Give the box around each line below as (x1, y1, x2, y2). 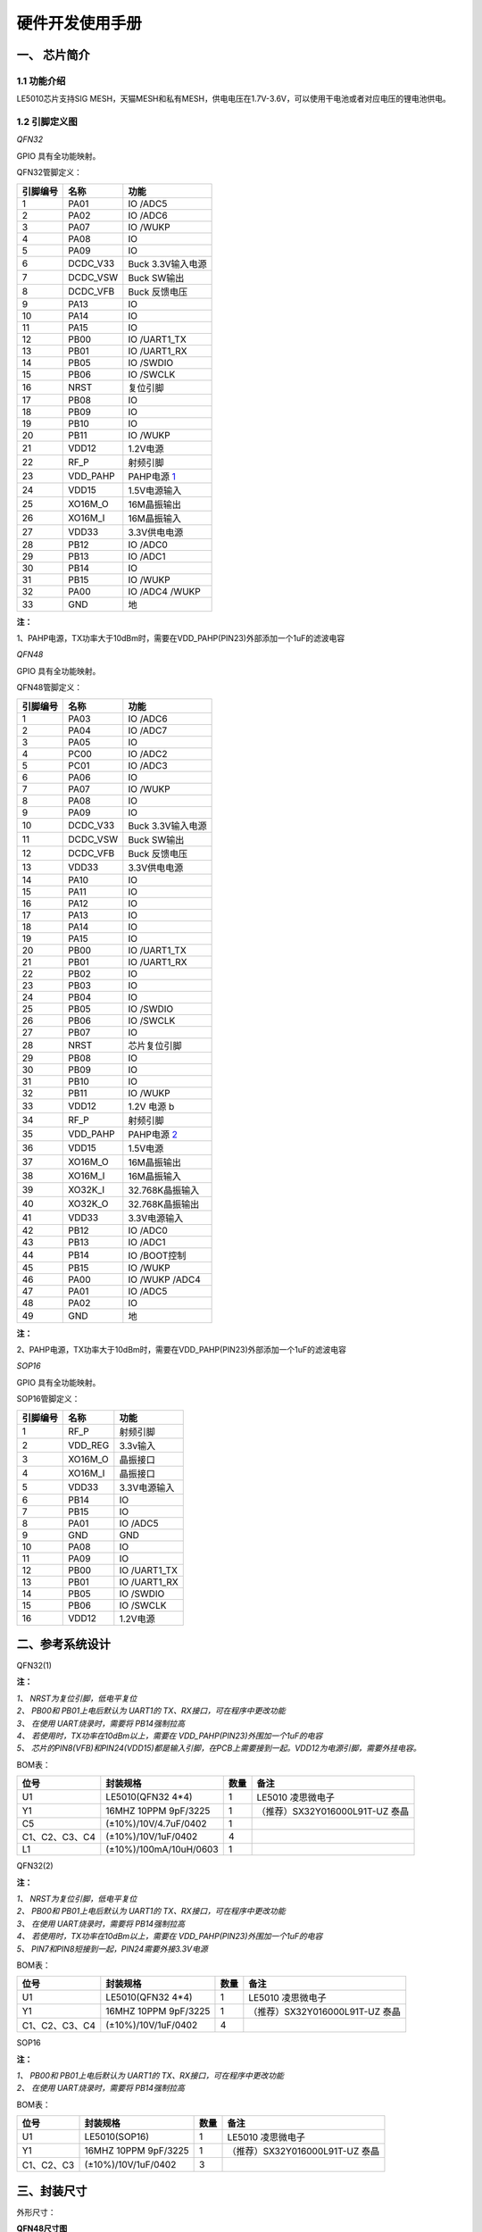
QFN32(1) (16, 1661, 53, 1671)
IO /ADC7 (128, 724, 168, 737)
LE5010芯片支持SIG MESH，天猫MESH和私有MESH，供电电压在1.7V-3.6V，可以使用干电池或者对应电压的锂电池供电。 (16, 94, 451, 104)
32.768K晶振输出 (128, 1197, 200, 1210)
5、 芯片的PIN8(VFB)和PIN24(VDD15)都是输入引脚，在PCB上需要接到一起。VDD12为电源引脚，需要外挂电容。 (16, 1743, 421, 1753)
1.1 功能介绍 (16, 74, 66, 87)
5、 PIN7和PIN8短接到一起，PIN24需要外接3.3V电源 (16, 1943, 209, 1954)
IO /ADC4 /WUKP (128, 585, 201, 597)
